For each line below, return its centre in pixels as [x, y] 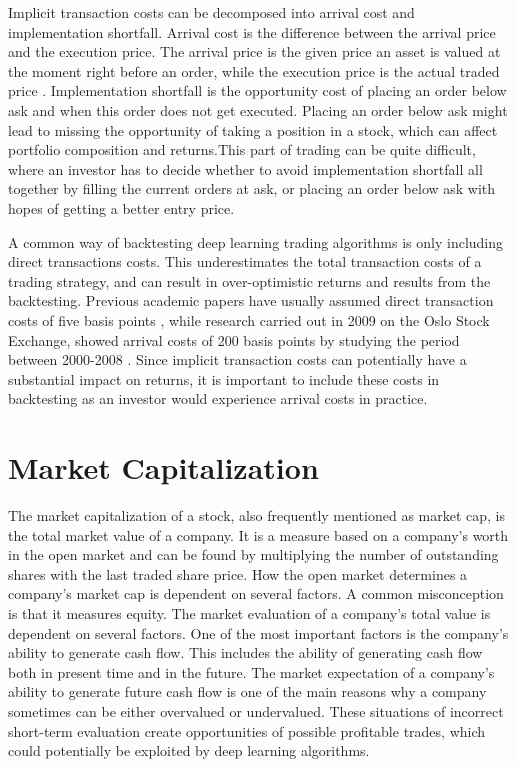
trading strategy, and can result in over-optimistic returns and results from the [249, 280]
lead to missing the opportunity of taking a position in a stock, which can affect [253, 129]
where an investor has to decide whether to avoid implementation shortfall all [245, 168]
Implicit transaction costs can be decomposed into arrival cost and [211, 12]
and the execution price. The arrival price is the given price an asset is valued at [254, 51]
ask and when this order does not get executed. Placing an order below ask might [258, 109]
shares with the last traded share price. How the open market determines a [238, 573]
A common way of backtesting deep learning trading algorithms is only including [256, 241]
